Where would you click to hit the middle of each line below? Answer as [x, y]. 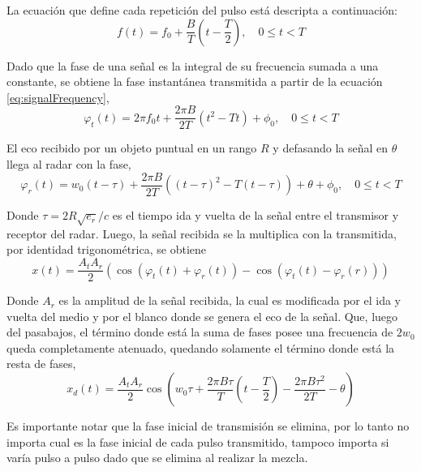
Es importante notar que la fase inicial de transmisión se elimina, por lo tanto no [208, 426]
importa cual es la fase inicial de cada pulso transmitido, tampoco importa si [198, 441]
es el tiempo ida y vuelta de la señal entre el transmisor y [256, 215]
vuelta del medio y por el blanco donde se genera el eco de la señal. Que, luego [202, 316]
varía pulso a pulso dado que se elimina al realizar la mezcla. [157, 458]
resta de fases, [41, 364]
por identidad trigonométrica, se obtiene [106, 249]
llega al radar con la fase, [69, 164]
